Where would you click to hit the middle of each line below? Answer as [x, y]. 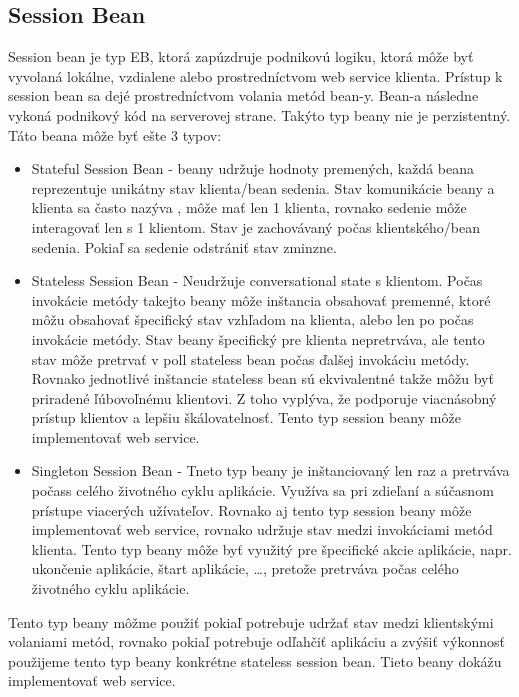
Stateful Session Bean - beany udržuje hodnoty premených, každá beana [253, 168]
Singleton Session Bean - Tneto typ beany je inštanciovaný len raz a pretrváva [270, 470]
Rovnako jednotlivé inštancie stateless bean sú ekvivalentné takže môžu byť [262, 378]
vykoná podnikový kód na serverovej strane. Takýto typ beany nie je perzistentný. [259, 114]
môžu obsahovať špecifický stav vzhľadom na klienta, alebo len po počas [252, 319]
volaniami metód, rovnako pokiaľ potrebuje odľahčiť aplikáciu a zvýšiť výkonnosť [256, 641]
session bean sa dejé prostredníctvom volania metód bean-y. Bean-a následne [243, 95]
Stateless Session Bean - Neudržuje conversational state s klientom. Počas [257, 280]
